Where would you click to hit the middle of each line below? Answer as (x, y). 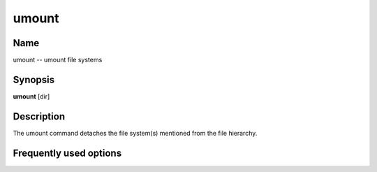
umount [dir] (31, 96)
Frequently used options (67, 153)
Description (39, 116)
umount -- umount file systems (58, 60)
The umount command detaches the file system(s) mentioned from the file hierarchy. (135, 133)
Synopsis (34, 79)
